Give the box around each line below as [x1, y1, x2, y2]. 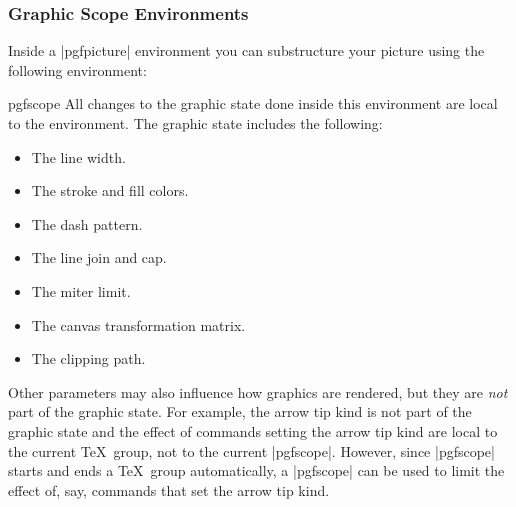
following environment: [8, 59, 147, 80]
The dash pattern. [31, 213, 143, 234]
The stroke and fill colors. [31, 180, 189, 201]
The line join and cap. [31, 247, 167, 268]
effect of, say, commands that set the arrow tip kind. [8, 479, 330, 500]
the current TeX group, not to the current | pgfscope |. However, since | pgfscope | [8, 440, 495, 461]
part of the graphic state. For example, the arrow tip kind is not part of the [8, 401, 472, 422]
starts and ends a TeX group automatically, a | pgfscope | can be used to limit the [8, 460, 505, 481]
